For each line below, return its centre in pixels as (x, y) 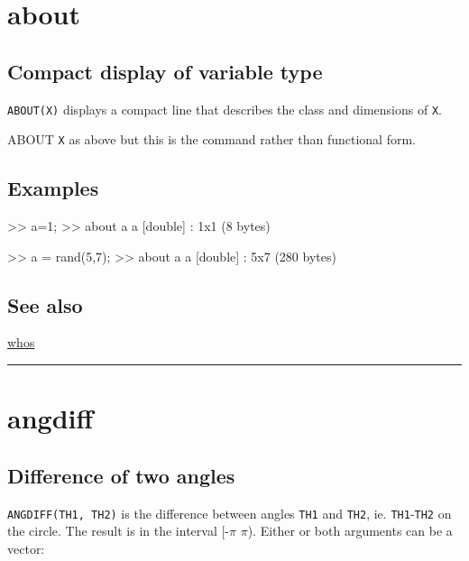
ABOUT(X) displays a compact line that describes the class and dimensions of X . (225, 109)
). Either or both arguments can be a (350, 531)
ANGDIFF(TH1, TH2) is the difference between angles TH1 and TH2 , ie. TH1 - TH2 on (230, 513)
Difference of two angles (121, 475)
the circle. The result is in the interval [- (119, 531)
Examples (53, 188)
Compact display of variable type (165, 71)
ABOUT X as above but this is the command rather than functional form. (212, 139)
